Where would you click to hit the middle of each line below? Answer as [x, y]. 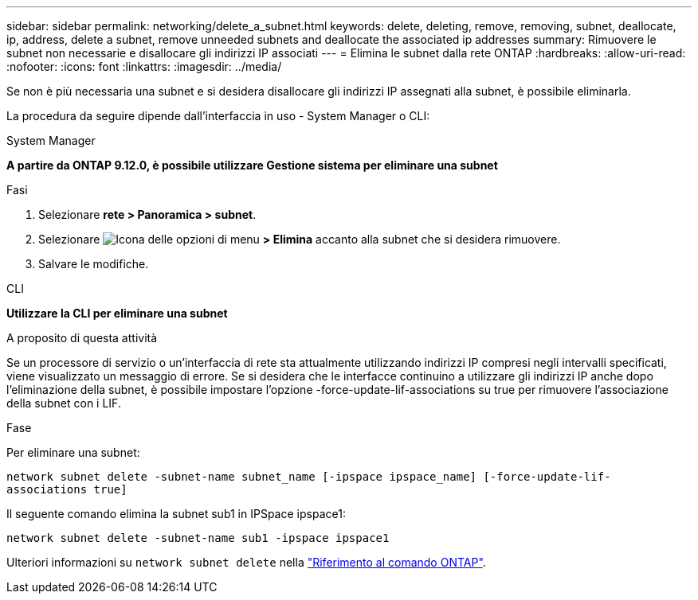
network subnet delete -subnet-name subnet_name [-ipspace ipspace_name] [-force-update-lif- [309, 477]
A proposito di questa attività [82, 338]
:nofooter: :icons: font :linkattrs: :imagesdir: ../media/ [144, 66]
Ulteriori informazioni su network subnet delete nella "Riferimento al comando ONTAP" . [246, 562]
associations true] [67, 489]
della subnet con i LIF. [64, 403]
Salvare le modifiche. [94, 264]
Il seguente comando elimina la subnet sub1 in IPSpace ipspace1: [176, 514]
